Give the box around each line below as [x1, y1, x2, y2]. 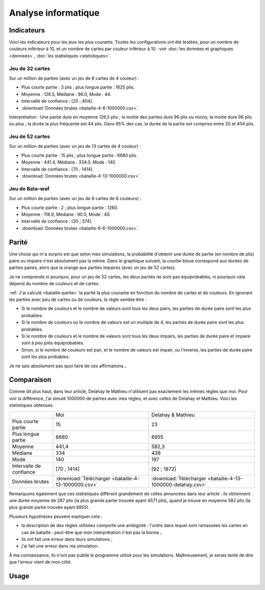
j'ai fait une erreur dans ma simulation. [21, 543, 99, 549]
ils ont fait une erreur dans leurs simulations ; [21, 536, 113, 542]
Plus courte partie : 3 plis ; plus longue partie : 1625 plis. [21, 84, 135, 90]
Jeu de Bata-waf [9, 185, 50, 192]
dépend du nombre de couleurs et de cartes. [9, 281, 100, 287]
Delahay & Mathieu [151, 411, 195, 418]
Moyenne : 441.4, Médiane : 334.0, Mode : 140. [21, 159, 117, 165]
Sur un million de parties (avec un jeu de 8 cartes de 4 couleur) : [9, 75, 139, 81]
